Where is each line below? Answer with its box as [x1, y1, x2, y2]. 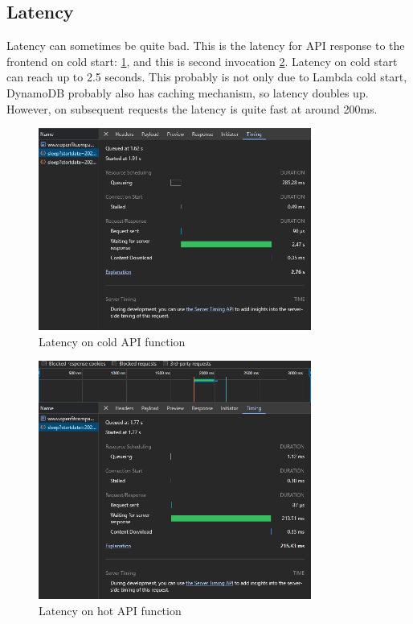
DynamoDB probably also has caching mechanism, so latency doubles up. [6, 84, 369, 101]
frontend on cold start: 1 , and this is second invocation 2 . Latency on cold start [6, 52, 398, 69]
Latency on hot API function [39, 601, 182, 618]
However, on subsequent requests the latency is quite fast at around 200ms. [6, 100, 378, 117]
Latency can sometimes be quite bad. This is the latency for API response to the [6, 37, 405, 54]
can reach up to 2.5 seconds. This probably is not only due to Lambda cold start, [6, 68, 407, 85]
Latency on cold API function [39, 333, 186, 349]
